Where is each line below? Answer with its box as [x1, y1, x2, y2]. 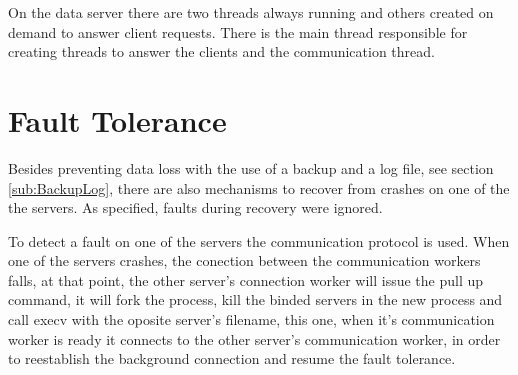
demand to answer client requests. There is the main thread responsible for [8, 21, 468, 42]
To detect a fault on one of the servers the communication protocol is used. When [8, 230, 510, 251]
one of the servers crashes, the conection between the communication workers [8, 250, 481, 271]
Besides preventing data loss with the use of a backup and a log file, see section [8, 157, 494, 178]
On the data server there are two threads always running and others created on [8, 2, 494, 22]
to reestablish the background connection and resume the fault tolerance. [8, 348, 456, 369]
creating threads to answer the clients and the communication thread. [8, 41, 435, 62]
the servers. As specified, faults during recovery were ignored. [8, 197, 383, 218]
